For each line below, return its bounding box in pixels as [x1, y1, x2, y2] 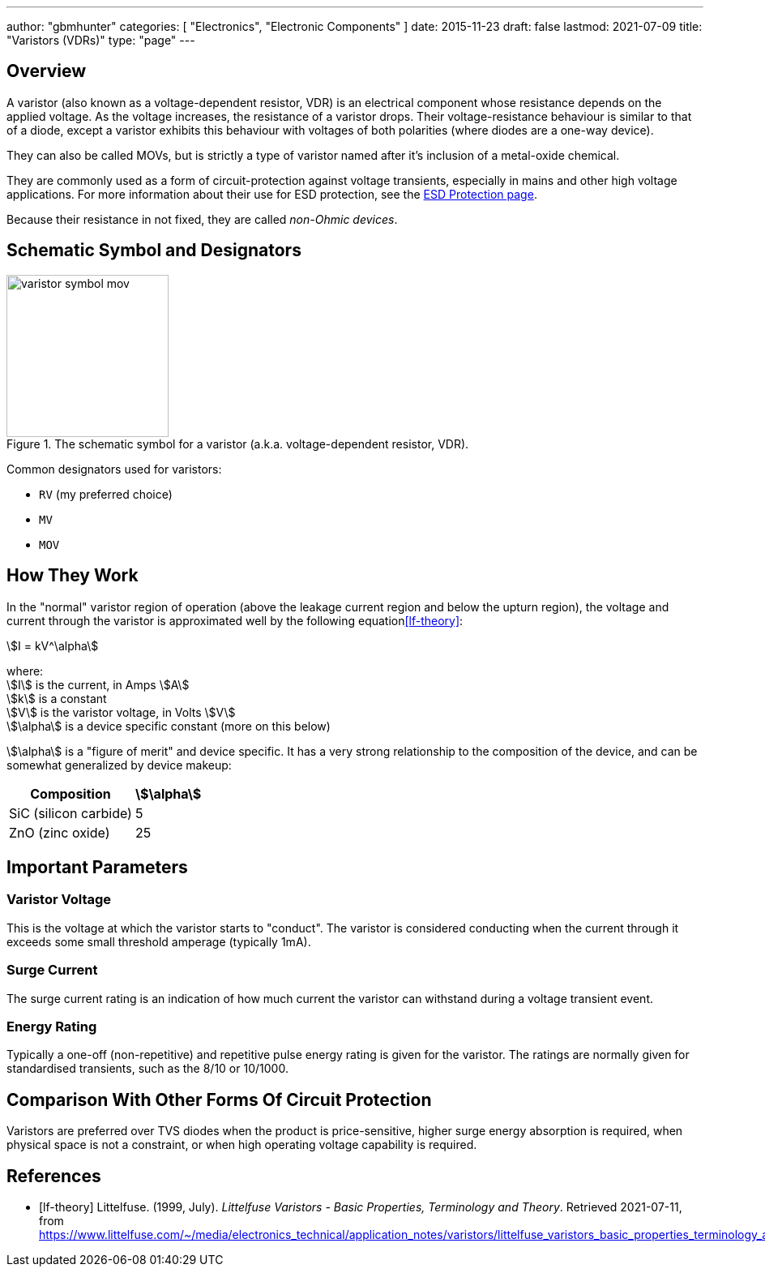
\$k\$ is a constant [6, 691, 107, 705]
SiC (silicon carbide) [9, 804, 132, 821]
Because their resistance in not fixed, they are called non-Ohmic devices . [6, 212, 398, 226]
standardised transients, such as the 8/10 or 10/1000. [6, 1061, 288, 1076]
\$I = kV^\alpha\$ [6, 638, 99, 653]
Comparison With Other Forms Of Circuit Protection [6, 1089, 432, 1110]
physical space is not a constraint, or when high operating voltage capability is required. [6, 1138, 477, 1152]
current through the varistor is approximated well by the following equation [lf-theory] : [6, 613, 464, 628]
